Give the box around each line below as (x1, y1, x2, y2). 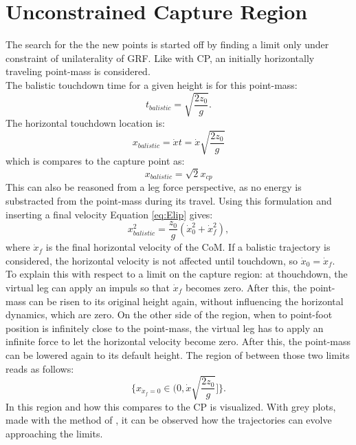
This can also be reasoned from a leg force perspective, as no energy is (5, 180, 302, 194)
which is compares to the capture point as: (5, 154, 185, 168)
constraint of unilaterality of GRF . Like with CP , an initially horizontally (5, 50, 315, 65)
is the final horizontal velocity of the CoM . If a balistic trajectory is (45, 240, 331, 254)
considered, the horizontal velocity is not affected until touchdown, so (5, 253, 298, 267)
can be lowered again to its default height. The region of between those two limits (5, 347, 350, 362)
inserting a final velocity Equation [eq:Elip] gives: (5, 207, 213, 221)
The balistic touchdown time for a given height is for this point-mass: (5, 77, 298, 92)
